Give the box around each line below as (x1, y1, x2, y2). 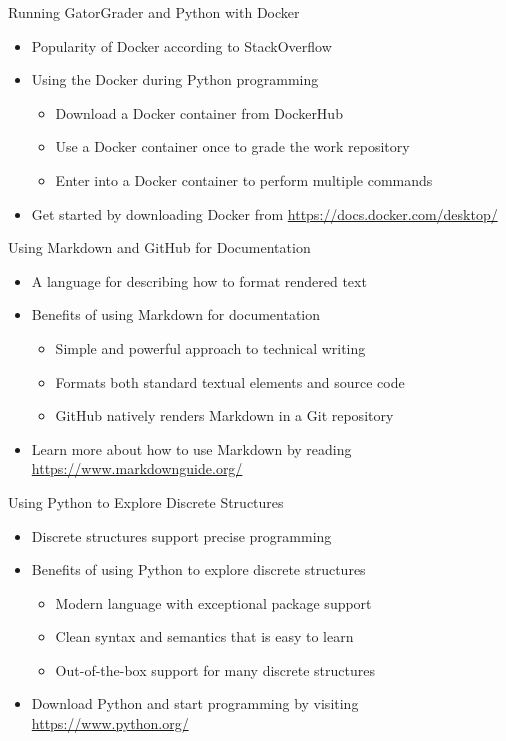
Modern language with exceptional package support (55, 592, 372, 613)
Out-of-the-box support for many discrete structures (55, 659, 376, 680)
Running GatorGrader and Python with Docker (8, 2, 300, 22)
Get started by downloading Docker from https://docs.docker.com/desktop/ (31, 203, 498, 224)
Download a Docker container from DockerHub (55, 102, 343, 123)
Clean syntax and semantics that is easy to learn (55, 626, 354, 647)
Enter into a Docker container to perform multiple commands (55, 169, 433, 190)
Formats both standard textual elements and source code (55, 371, 405, 392)
